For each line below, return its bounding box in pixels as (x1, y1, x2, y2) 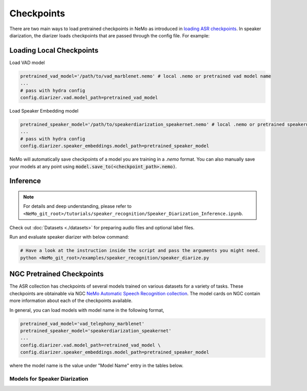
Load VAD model (9, 59, 46, 66)
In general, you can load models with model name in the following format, (9, 307, 164, 313)
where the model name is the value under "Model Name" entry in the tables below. (9, 362, 184, 368)
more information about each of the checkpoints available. (9, 297, 133, 304)
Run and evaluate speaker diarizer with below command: (9, 234, 129, 240)
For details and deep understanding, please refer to (23, 203, 132, 209)
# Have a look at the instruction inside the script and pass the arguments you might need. (20, 248, 260, 253)
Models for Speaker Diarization (9, 375, 89, 382)
